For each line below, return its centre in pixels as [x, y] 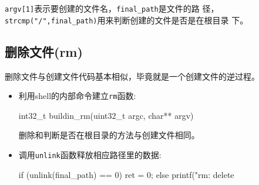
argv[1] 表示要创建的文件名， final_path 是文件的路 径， [112, 8]
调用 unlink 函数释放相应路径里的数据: [90, 154]
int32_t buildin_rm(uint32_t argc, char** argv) [106, 115]
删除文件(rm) [44, 51]
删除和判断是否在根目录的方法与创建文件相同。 [109, 135]
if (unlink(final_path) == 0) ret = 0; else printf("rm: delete [126, 174]
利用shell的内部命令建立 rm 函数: [77, 96]
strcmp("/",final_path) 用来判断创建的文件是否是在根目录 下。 [127, 20]
